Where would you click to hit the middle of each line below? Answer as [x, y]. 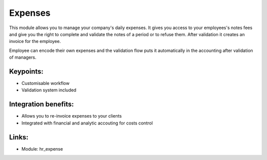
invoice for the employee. [35, 41]
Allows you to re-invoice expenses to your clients [72, 116]
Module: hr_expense [42, 149]
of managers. [23, 57]
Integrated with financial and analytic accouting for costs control [87, 123]
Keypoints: [26, 71]
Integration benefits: [42, 104]
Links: [19, 137]
